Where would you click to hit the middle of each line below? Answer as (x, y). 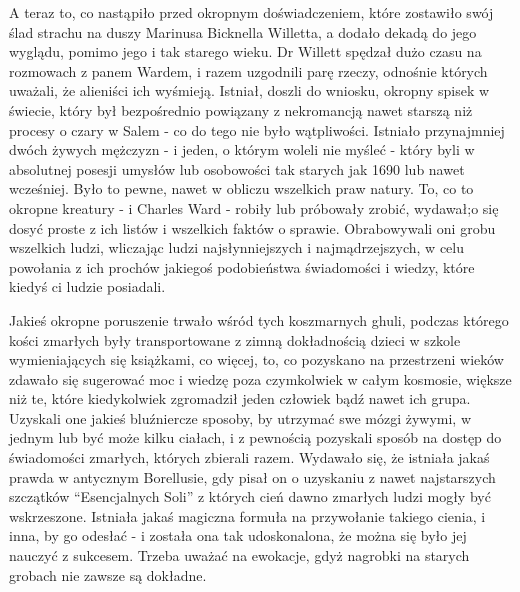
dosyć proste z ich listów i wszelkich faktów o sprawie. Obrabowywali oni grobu (252, 227)
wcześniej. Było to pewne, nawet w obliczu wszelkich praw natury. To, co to (241, 188)
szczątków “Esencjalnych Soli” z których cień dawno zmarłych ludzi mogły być (250, 496)
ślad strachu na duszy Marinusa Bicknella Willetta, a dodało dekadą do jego (243, 31)
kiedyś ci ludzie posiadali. (87, 286)
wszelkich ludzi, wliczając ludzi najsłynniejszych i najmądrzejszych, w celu (236, 247)
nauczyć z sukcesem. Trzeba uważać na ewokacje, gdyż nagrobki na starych (239, 555)
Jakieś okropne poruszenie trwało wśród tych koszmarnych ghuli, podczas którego (259, 319)
